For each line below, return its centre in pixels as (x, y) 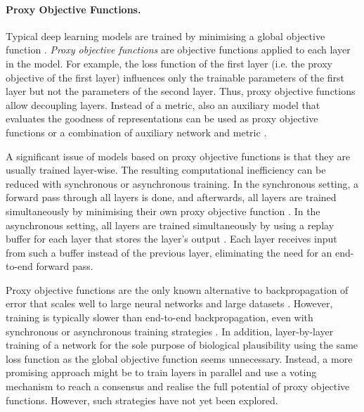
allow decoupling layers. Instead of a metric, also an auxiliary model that (163, 104)
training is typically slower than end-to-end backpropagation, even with (160, 317)
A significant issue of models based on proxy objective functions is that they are (178, 156)
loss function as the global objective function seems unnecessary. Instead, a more (179, 358)
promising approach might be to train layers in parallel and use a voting (161, 372)
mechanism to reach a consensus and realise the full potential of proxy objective (178, 386)
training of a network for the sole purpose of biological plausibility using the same (182, 345)
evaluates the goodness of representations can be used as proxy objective (162, 118)
